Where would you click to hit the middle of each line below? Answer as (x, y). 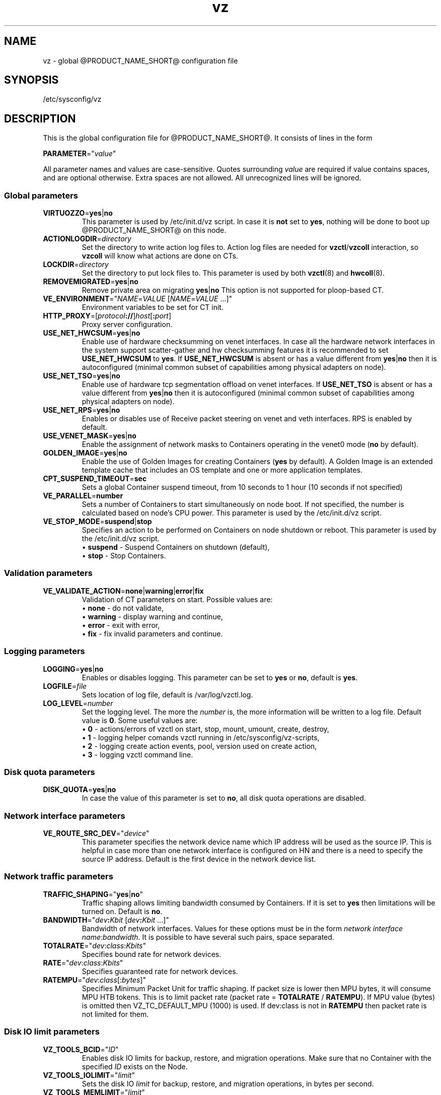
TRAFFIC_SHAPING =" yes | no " (93, 894)
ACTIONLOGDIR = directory (87, 239)
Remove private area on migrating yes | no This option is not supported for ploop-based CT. (233, 290)
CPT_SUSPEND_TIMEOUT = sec (95, 479)
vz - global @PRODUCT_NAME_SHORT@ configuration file (140, 60)
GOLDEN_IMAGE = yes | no (85, 453)
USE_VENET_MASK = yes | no (90, 436)
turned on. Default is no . (122, 911)
